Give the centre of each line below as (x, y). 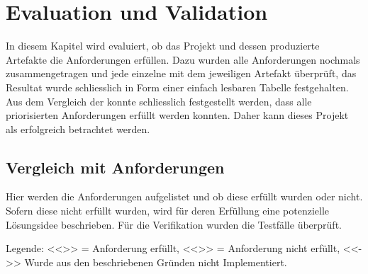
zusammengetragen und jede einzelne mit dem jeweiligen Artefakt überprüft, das (181, 73)
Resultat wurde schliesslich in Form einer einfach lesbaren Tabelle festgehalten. (177, 87)
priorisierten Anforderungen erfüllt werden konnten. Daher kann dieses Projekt (177, 115)
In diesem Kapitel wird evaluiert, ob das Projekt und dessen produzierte (163, 46)
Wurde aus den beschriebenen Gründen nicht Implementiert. (156, 262)
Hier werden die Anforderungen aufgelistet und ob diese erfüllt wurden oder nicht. (184, 196)
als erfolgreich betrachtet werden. (78, 129)
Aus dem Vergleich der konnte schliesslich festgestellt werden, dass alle (159, 101)
